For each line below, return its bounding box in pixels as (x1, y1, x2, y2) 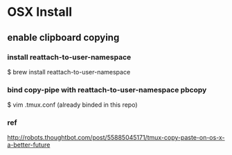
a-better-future (7, 141, 51, 149)
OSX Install (7, 4, 73, 20)
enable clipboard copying (7, 32, 120, 43)
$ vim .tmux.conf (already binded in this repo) (7, 101, 138, 109)
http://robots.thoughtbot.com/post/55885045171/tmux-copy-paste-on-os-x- (7, 134, 225, 142)
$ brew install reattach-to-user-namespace (7, 68, 131, 76)
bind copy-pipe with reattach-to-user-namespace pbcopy (7, 85, 207, 94)
